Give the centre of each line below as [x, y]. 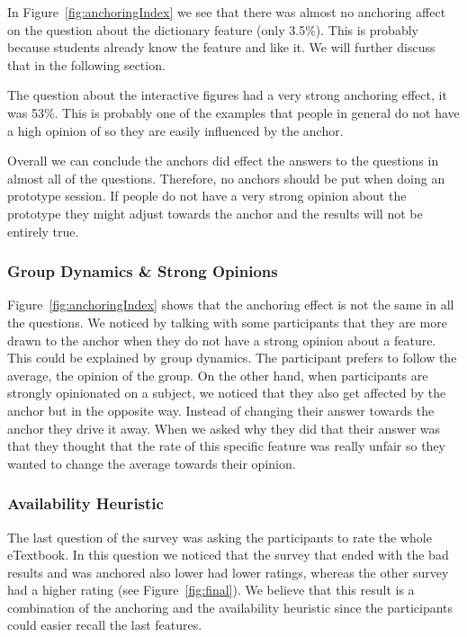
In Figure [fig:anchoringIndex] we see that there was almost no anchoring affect [227, 12]
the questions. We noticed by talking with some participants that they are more [227, 322]
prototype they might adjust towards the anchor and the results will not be [215, 213]
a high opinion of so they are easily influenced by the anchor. [175, 130]
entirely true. [43, 231]
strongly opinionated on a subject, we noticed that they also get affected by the [227, 393]
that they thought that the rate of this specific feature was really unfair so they [226, 446]
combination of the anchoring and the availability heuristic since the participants [230, 607]
